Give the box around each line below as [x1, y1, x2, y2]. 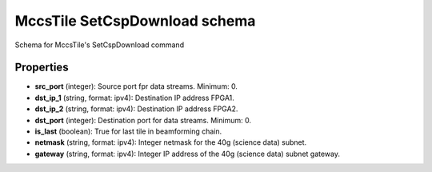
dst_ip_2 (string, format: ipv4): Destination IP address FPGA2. [34, 104, 238, 114]
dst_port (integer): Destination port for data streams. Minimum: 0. [34, 115, 252, 125]
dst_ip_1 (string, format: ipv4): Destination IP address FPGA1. [34, 93, 235, 102]
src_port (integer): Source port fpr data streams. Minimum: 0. [34, 82, 238, 91]
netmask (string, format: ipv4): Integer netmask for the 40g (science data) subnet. [34, 138, 307, 147]
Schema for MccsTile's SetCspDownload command [14, 40, 184, 50]
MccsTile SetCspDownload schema [14, 12, 256, 30]
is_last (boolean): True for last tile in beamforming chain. [34, 126, 222, 136]
